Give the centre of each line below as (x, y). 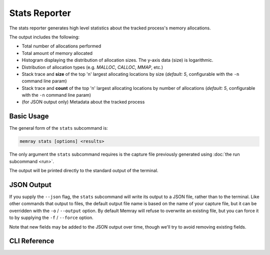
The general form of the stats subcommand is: (59, 128)
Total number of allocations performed (61, 46)
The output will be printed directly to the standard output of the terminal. (84, 171)
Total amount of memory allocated (57, 53)
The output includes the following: (44, 37)
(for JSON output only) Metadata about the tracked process (83, 102)
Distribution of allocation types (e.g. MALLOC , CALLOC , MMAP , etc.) (92, 67)
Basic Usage (29, 117)
